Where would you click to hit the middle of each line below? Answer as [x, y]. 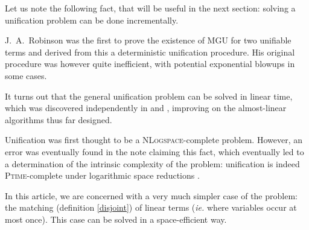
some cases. [26, 75]
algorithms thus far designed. [59, 119]
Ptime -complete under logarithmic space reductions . [102, 175]
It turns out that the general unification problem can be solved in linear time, [149, 96]
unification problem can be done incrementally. [92, 20]
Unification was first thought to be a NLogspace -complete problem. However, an [154, 140]
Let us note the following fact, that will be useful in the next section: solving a [150, 8]
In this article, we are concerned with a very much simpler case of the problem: [151, 195]
